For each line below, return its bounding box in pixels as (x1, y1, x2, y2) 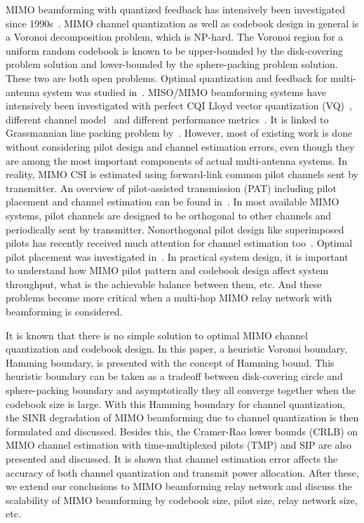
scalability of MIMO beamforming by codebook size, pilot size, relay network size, (6, 492, 358, 507)
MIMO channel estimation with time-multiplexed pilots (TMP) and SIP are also (6, 437, 352, 452)
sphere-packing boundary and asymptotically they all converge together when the (6, 383, 356, 398)
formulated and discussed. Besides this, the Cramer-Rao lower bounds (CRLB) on (6, 423, 358, 438)
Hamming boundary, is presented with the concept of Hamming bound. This (6, 355, 335, 369)
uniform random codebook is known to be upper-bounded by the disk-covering (6, 43, 344, 57)
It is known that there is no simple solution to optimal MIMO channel (6, 327, 308, 342)
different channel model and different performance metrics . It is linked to (6, 111, 329, 126)
